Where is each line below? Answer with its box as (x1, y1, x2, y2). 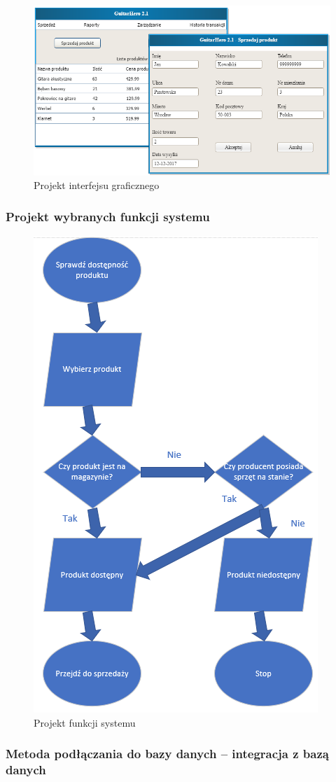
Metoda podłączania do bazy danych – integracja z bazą (6, 745, 329, 762)
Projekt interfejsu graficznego (34, 178, 160, 193)
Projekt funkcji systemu (34, 715, 136, 729)
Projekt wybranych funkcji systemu (6, 207, 210, 225)
